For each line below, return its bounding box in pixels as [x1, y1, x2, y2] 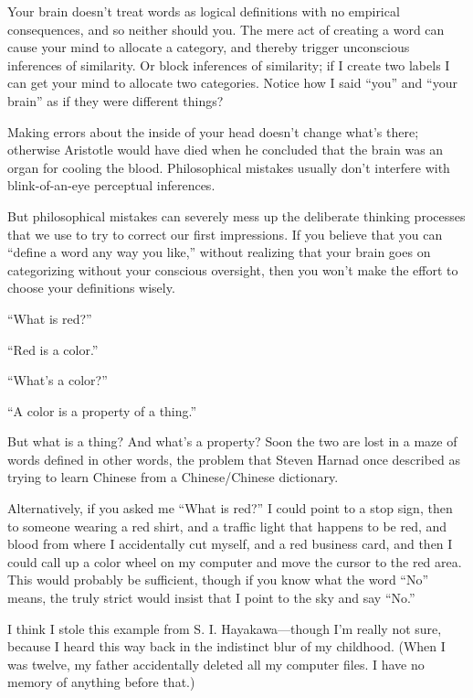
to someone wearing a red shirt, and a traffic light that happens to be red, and [7, 516, 447, 535]
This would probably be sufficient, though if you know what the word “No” [7, 570, 429, 589]
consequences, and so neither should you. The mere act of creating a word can [7, 19, 445, 38]
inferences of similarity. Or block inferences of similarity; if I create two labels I [7, 55, 450, 74]
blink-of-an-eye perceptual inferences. [7, 176, 215, 195]
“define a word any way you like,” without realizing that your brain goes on [7, 242, 431, 262]
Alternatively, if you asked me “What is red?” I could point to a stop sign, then [7, 499, 453, 518]
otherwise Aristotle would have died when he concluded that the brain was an [7, 140, 444, 159]
